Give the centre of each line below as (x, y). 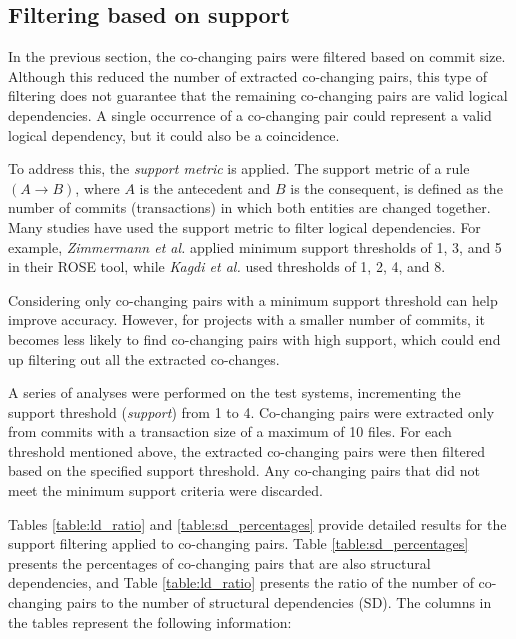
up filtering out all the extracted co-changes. (144, 358)
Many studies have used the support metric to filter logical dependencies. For (244, 226)
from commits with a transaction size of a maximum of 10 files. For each (230, 431)
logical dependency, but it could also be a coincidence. (174, 134)
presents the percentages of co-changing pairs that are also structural (219, 562)
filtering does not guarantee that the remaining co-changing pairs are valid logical (258, 95)
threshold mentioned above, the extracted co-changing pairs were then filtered (247, 450)
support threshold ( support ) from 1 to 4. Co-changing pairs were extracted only (251, 411)
